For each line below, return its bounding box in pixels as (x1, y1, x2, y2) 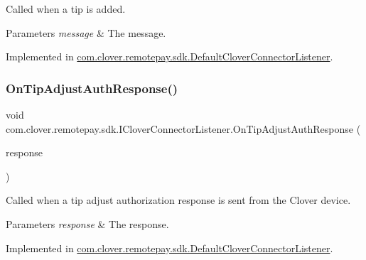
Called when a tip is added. (6, 1, 126, 16)
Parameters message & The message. (6, 25, 166, 40)
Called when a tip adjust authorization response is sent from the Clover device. (6, 193, 351, 207)
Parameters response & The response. (6, 216, 169, 231)
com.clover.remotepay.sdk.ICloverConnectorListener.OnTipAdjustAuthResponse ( (6, 121, 361, 136)
